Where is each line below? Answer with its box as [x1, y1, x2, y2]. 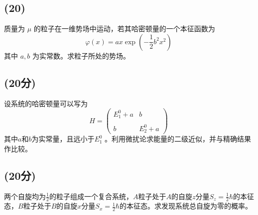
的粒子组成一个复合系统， [49, 191, 133, 201]
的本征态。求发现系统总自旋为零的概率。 [119, 201, 252, 211]
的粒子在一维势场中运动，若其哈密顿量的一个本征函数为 [33, 23, 215, 34]
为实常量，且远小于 [31, 134, 95, 144]
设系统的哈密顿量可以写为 [4, 98, 88, 108]
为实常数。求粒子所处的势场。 [32, 50, 130, 61]
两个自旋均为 [4, 191, 46, 201]
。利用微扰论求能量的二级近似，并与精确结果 [105, 134, 252, 144]
